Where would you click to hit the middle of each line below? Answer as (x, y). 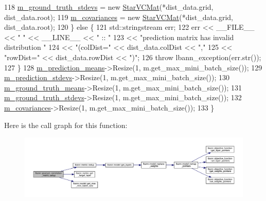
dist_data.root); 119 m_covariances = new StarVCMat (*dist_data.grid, (119, 17)
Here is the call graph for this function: (66, 125)
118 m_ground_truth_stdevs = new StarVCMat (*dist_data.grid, (109, 7)
